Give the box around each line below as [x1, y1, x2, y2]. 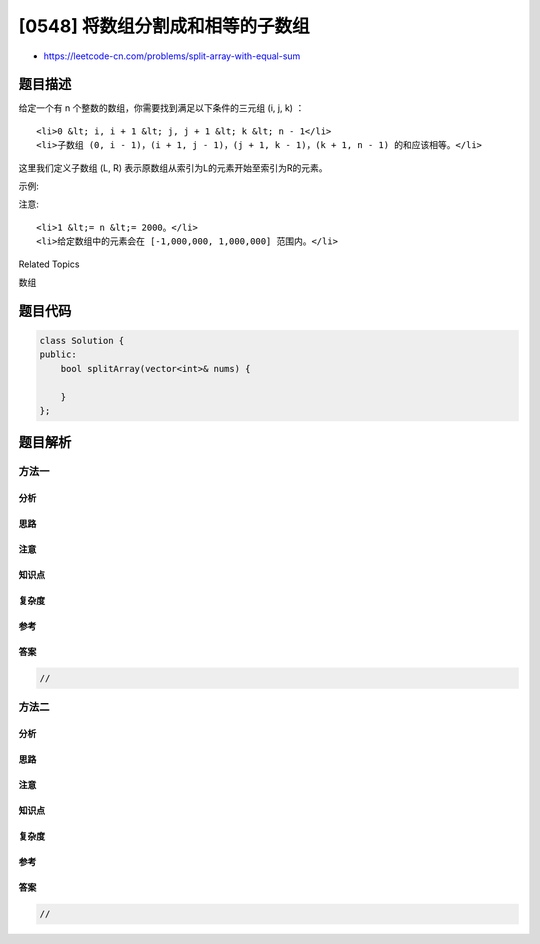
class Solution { [39, 335, 125, 346]
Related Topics [18, 258, 80, 270]
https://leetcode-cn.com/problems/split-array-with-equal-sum [43, 50, 301, 62]
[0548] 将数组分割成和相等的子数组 [18, 15, 310, 37]
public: [39, 349, 77, 360]
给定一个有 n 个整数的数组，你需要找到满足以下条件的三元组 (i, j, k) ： [18, 102, 305, 114]
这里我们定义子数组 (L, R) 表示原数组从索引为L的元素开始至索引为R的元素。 [18, 161, 328, 174]
